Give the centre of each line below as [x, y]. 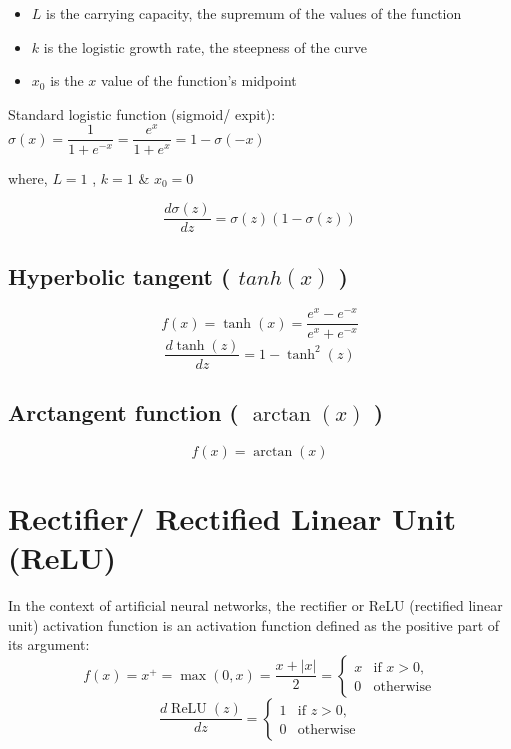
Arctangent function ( [123, 411]
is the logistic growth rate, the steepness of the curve [205, 46]
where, [28, 177]
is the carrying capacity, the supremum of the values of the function [254, 13]
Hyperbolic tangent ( [119, 275]
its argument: [49, 644]
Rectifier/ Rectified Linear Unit [232, 517]
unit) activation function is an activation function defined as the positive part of [254, 624]
